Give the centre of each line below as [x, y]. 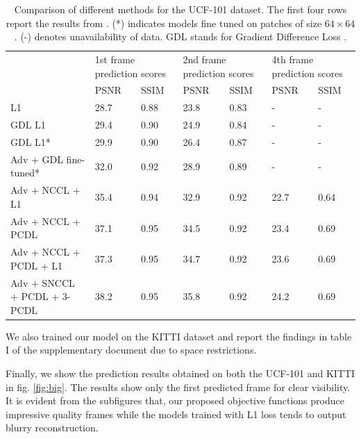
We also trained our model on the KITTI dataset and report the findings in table [179, 336]
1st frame [115, 59]
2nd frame [204, 59]
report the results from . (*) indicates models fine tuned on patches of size [164, 23]
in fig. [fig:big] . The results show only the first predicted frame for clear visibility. [178, 387]
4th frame [293, 59]
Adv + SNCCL [43, 282]
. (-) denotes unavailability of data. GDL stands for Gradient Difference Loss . [180, 36]
